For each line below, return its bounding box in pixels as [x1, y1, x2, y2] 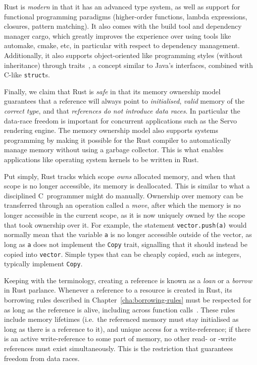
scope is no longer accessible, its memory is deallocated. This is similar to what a [4, 181, 250, 191]
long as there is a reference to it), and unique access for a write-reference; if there [4, 323, 251, 334]
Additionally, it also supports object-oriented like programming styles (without [4, 50, 243, 60]
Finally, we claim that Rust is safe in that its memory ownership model [4, 86, 221, 96]
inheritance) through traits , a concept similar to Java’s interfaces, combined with [4, 60, 253, 70]
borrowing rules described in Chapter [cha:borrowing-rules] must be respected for [4, 295, 252, 304]
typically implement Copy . [4, 258, 83, 269]
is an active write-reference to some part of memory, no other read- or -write [4, 333, 236, 344]
